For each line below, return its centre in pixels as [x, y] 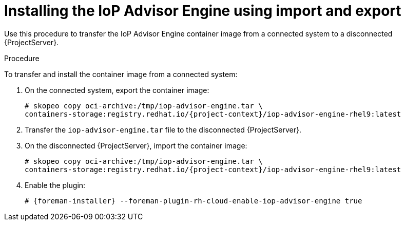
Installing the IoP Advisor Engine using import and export [203, 11]
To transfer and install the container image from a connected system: [121, 74]
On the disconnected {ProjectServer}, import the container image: [136, 145]
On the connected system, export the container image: [117, 90]
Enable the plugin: [55, 185]
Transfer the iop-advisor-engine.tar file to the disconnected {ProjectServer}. [163, 129]
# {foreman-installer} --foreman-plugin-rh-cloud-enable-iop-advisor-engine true [194, 201]
